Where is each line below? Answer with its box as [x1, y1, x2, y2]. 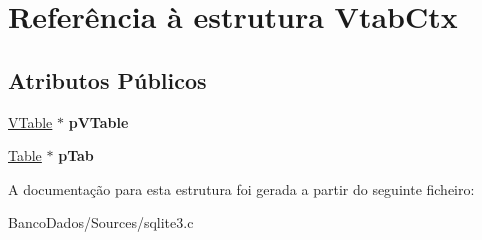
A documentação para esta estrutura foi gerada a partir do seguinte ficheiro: [8, 178, 475, 199]
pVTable [68, 111, 129, 132]
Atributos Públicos [8, 64, 207, 95]
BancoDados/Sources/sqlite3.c [8, 212, 194, 233]
